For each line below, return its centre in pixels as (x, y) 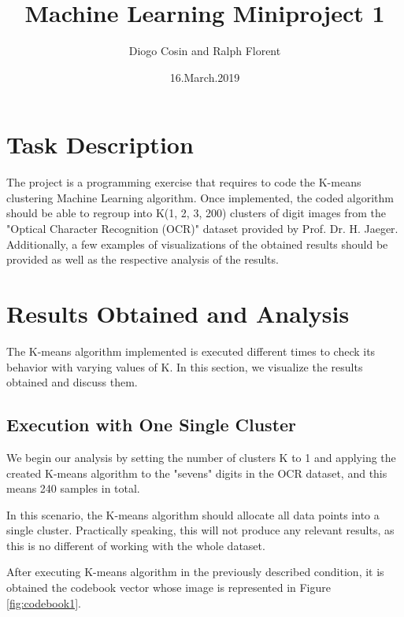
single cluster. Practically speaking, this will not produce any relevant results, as (200, 530)
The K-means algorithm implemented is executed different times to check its (191, 351)
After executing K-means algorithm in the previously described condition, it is (195, 572)
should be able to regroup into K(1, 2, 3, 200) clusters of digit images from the (196, 213)
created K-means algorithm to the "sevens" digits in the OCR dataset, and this (197, 473)
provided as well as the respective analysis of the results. (143, 259)
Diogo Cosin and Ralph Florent (205, 51)
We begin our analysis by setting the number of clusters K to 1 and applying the (201, 457)
